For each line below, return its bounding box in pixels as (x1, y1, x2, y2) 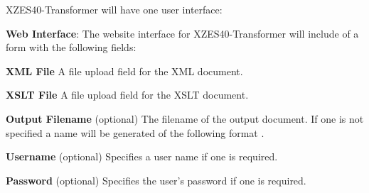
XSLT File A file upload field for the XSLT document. (6, 87, 249, 102)
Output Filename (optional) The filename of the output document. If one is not (6, 111, 364, 126)
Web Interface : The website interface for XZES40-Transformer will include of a (6, 26, 359, 40)
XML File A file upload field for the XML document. (6, 63, 243, 78)
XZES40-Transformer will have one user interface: (6, 2, 223, 16)
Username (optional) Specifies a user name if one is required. (6, 149, 278, 164)
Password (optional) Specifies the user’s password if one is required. (6, 172, 306, 187)
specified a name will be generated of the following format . (6, 125, 264, 140)
